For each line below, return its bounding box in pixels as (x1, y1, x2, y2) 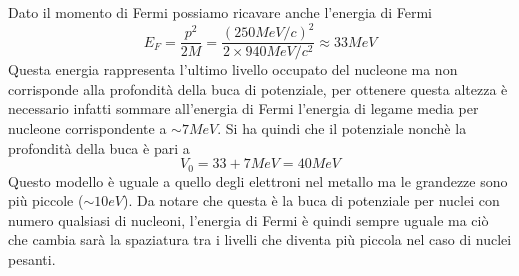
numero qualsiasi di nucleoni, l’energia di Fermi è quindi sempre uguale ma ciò (8, 209, 489, 230)
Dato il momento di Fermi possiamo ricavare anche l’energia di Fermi (8, 2, 433, 22)
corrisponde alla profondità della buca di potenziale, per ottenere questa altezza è (8, 78, 508, 99)
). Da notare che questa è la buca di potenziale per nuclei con (122, 190, 500, 211)
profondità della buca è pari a (8, 137, 190, 158)
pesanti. (8, 248, 56, 269)
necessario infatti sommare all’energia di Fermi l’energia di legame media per (8, 98, 479, 119)
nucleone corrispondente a (8, 117, 167, 138)
